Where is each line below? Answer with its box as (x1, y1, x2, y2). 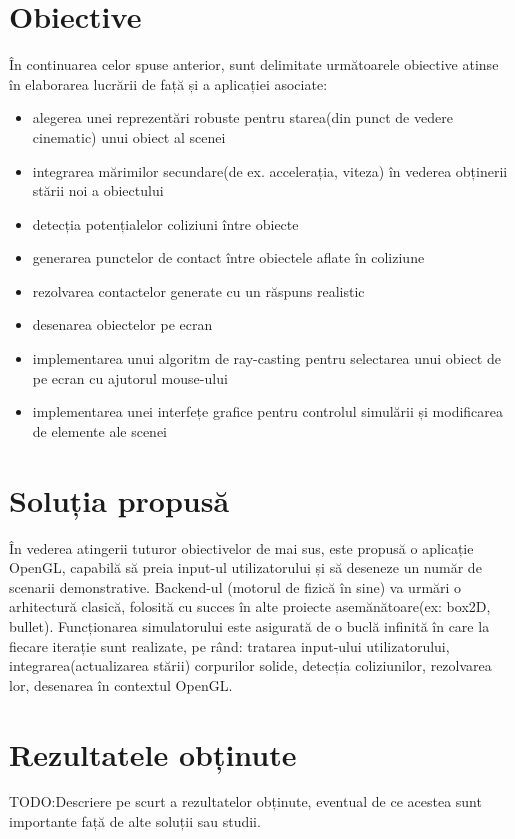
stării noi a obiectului (32, 180, 164, 201)
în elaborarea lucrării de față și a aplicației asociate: (9, 73, 328, 94)
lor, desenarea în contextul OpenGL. (9, 674, 233, 695)
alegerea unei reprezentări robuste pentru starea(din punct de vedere (32, 107, 453, 128)
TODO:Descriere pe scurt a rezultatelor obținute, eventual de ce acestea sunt (9, 791, 482, 812)
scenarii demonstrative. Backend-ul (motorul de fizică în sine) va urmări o (9, 576, 462, 597)
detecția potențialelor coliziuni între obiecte (32, 213, 299, 234)
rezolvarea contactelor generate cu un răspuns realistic (32, 280, 365, 301)
